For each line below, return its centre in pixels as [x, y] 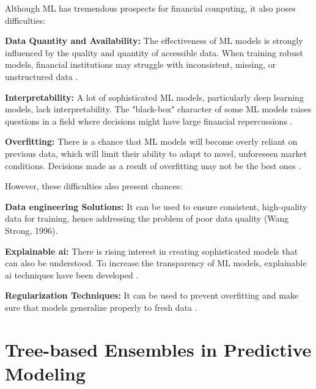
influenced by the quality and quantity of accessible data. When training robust [154, 52]
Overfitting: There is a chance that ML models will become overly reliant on [151, 141]
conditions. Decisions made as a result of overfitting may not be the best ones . [153, 165]
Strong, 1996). [31, 230]
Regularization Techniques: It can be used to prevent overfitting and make [152, 295]
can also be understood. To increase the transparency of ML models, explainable [156, 263]
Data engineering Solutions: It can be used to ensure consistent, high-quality [156, 206]
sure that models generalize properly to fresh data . [101, 307]
